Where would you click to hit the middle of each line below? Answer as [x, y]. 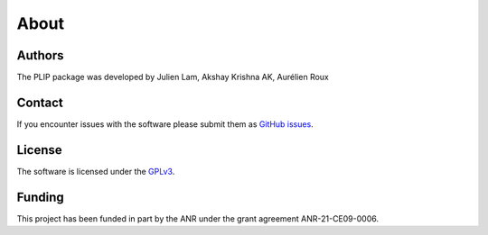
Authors [40, 55]
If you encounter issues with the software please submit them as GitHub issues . [165, 124]
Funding [41, 197]
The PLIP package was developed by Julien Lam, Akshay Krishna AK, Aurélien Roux [173, 77]
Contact [40, 102]
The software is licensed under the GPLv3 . [96, 171]
